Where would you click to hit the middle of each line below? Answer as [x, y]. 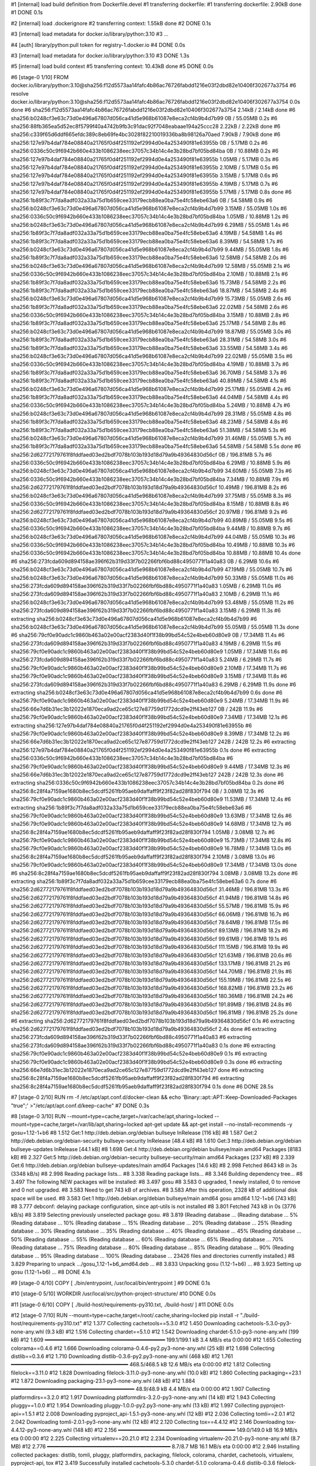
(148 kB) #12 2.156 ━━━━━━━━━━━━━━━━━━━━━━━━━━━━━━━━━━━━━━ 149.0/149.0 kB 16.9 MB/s [185, 1430]
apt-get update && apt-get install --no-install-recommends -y [218, 1124]
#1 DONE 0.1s [27, 12]
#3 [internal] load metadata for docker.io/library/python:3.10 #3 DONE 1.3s [100, 55]
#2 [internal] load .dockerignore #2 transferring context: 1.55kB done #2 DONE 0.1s [111, 23]
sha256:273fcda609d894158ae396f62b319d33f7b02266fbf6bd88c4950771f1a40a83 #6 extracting [131, 1037]
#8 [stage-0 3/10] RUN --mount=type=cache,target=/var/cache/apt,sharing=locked [112, 1116]
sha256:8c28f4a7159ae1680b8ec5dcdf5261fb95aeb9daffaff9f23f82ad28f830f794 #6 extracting [128, 1078]
